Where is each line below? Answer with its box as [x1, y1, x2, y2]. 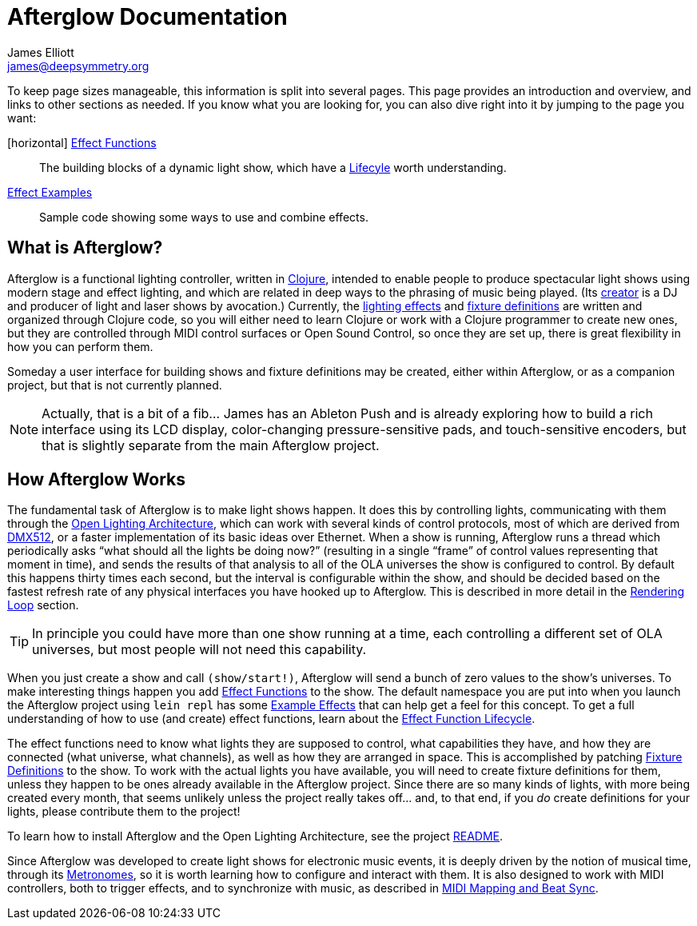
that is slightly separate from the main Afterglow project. [42, 437, 380, 453]
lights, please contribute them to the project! [7, 804, 241, 819]
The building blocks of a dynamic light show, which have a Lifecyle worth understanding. [39, 160, 507, 174]
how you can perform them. [7, 339, 153, 353]
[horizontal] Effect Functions [7, 135, 157, 150]
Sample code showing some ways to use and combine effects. [39, 210, 368, 224]
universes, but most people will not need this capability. [32, 641, 367, 658]
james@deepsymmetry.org [7, 58, 149, 73]
